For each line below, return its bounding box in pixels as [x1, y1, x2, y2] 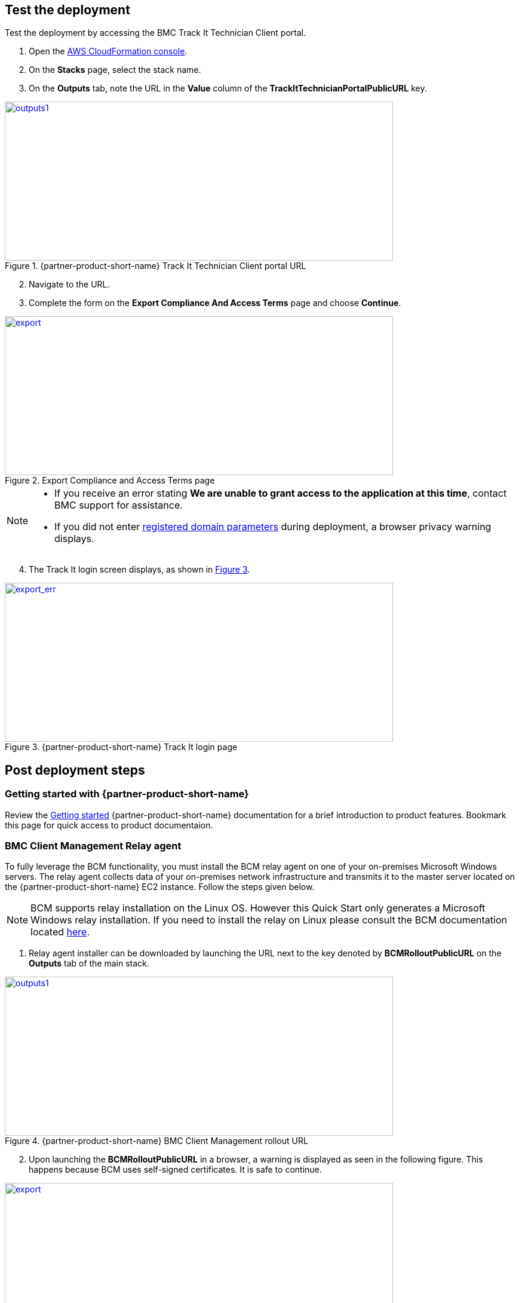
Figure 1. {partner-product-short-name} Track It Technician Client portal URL [5, 261, 306, 271]
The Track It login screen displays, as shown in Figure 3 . [29, 564, 250, 575]
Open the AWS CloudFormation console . [29, 46, 188, 57]
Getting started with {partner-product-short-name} [5, 788, 249, 800]
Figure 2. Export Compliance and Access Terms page [5, 475, 215, 486]
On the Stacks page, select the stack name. [29, 65, 201, 75]
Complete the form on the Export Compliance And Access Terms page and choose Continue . [29, 298, 401, 308]
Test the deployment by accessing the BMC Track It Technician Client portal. [5, 27, 306, 38]
